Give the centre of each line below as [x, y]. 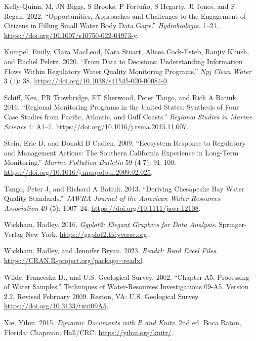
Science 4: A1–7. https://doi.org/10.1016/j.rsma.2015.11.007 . [96, 126]
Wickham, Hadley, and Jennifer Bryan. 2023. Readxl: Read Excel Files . [111, 250]
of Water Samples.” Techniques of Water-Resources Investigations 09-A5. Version [126, 286]
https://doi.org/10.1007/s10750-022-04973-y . [71, 35]
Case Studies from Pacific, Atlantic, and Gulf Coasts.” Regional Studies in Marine [128, 116]
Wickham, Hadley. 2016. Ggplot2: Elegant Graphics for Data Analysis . [110, 224]
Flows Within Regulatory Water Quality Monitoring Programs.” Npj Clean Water [128, 71]
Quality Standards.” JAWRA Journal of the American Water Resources [112, 198]
